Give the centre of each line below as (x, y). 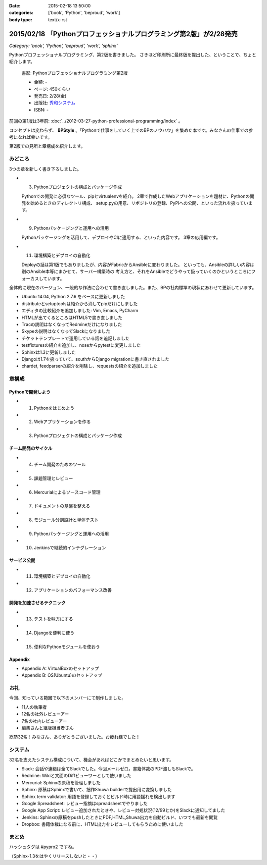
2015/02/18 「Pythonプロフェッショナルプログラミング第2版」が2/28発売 (123, 34)
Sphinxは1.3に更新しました (49, 352)
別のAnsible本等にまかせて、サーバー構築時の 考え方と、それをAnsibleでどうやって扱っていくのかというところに (136, 271)
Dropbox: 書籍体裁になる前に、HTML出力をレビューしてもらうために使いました (102, 824)
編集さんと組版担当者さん (47, 728)
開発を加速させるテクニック (37, 603)
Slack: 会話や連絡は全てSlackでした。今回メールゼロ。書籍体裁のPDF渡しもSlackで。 (109, 768)
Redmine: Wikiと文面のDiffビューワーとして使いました (76, 776)
